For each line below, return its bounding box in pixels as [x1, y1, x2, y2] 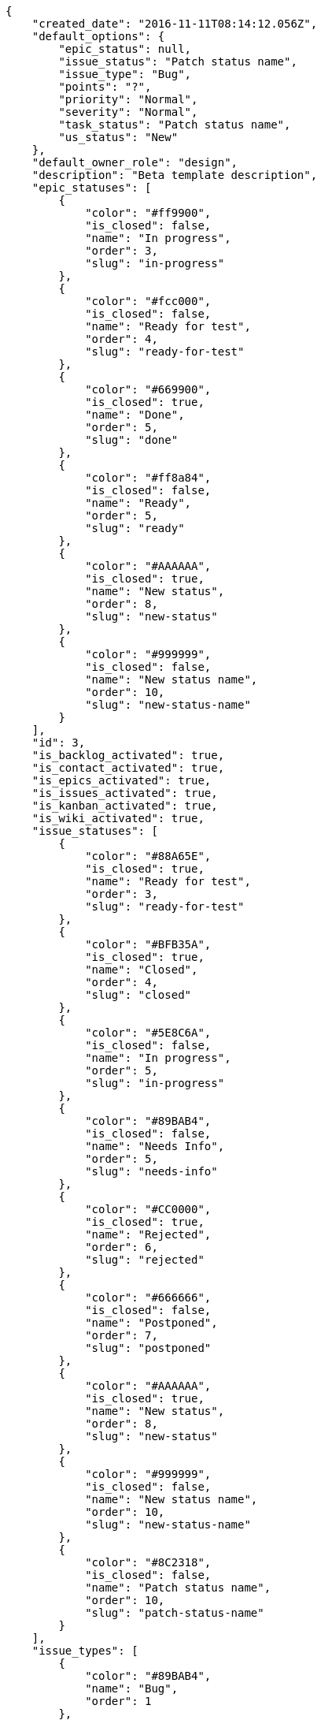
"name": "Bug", [85, 1682, 179, 1695]
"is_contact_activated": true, [31, 761, 225, 774]
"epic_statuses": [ [31, 181, 152, 194]
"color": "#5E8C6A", [85, 1026, 212, 1039]
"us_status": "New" [58, 131, 179, 143]
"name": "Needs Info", [85, 1140, 225, 1152]
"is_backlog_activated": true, [31, 749, 225, 761]
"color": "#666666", [85, 1291, 212, 1304]
